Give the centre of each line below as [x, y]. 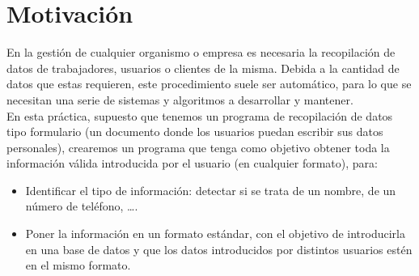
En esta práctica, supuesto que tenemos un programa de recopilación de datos [200, 115]
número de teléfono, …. [82, 206]
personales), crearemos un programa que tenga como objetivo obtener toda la [198, 147]
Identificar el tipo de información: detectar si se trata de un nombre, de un [211, 190]
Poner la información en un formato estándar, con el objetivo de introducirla [215, 234]
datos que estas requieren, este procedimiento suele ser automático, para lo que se [209, 84]
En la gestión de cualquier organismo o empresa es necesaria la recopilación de [201, 52]
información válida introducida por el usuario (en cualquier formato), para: [192, 163]
